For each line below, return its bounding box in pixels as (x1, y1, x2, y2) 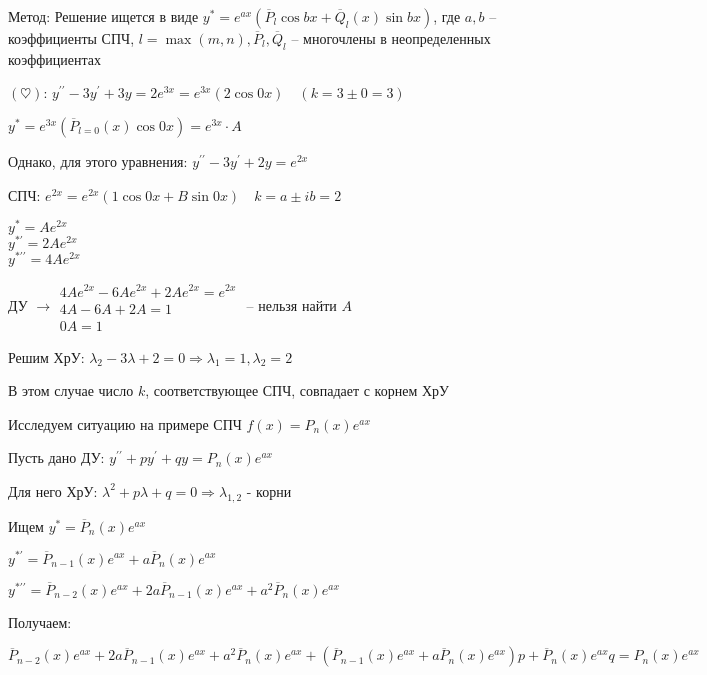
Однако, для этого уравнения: (8, 150, 188, 171)
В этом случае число (8, 380, 134, 401)
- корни (246, 480, 292, 501)
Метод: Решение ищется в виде (8, 6, 199, 26)
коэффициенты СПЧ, (8, 28, 135, 48)
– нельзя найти (246, 294, 337, 315)
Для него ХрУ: (8, 480, 98, 501)
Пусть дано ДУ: (8, 447, 105, 468)
